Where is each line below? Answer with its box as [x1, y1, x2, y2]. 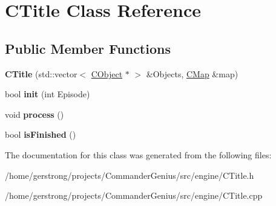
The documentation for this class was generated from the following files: [5, 148, 272, 161]
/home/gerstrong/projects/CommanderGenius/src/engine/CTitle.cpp [5, 189, 263, 202]
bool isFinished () [5, 128, 76, 141]
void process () [5, 108, 64, 120]
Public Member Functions [5, 39, 171, 57]
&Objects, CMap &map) [146, 67, 238, 80]
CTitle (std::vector [5, 67, 77, 80]
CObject [91, 67, 123, 80]
